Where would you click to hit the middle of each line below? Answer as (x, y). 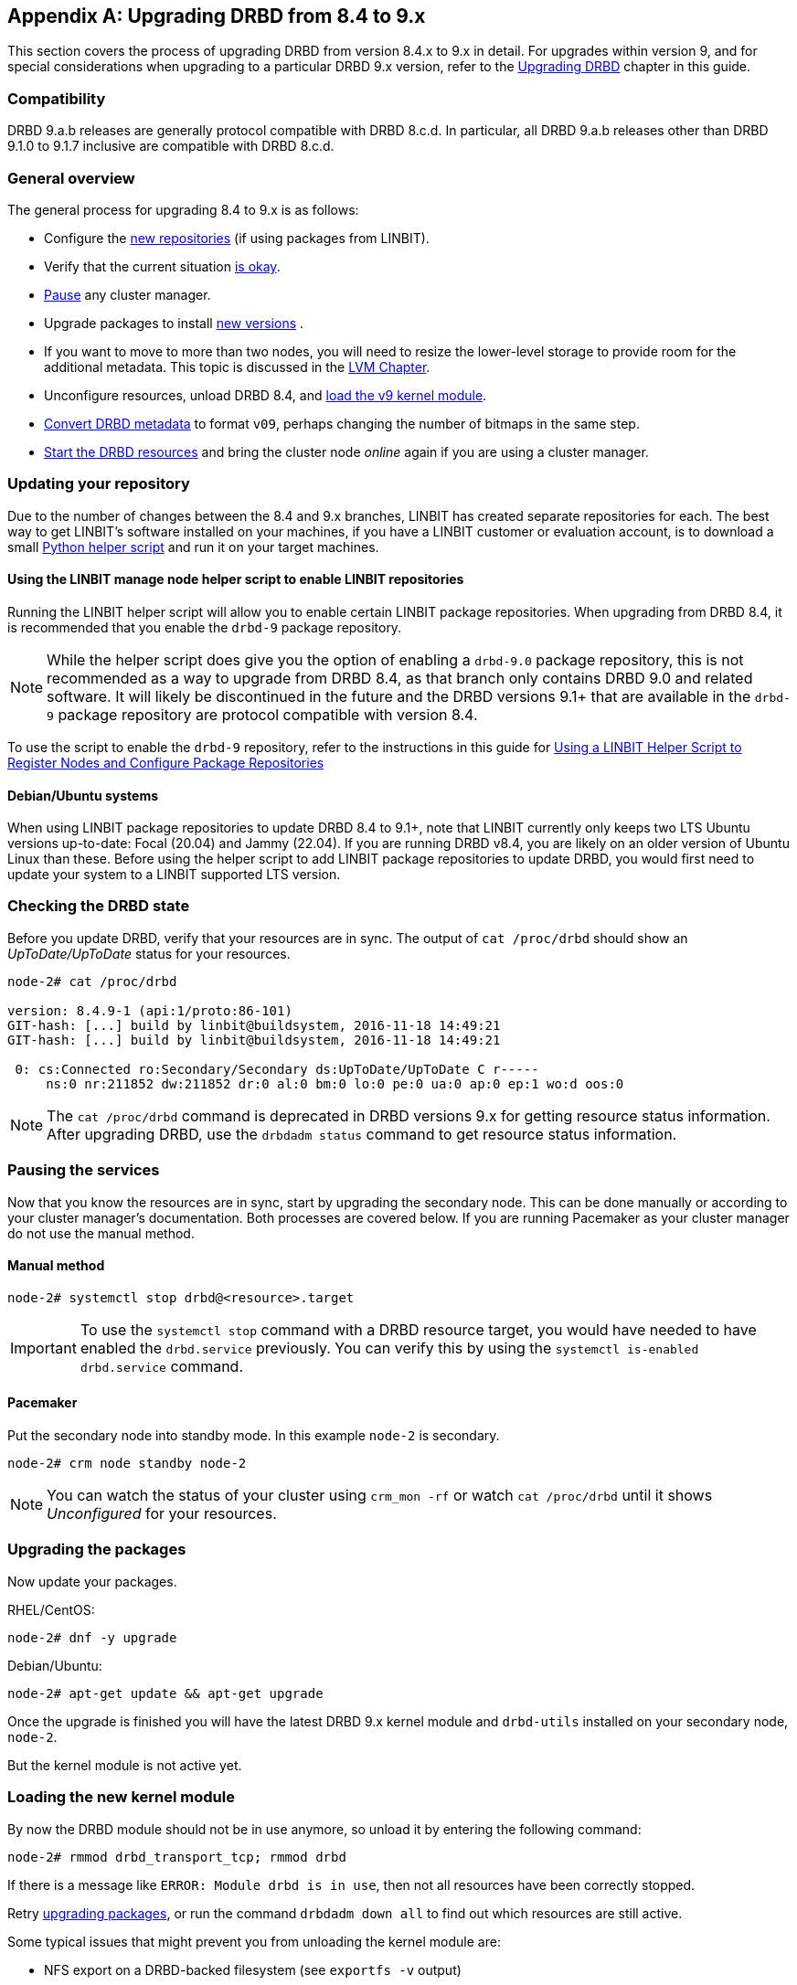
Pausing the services (84, 1170)
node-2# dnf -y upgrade (92, 1637)
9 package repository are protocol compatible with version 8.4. (262, 714)
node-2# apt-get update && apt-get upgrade (165, 1693)
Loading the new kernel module (121, 1797)
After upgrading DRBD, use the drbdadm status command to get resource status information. (362, 1134)
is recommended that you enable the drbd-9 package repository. (205, 627)
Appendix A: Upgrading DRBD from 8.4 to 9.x (217, 16)
